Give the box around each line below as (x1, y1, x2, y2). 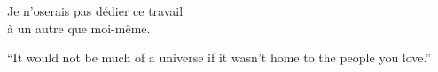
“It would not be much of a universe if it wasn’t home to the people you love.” (7, 48, 432, 67)
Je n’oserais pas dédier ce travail (7, 2, 184, 19)
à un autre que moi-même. (7, 18, 151, 37)
